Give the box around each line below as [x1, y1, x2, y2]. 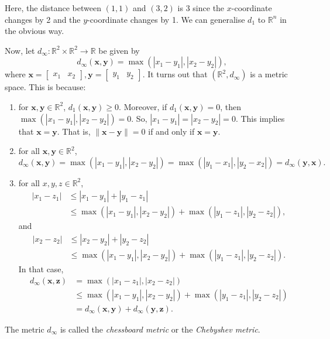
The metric [5, 323, 44, 335]
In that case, [18, 263, 64, 275]
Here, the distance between [5, 2, 101, 13]
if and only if [148, 125, 195, 137]
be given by [98, 44, 140, 56]
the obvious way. [5, 25, 64, 37]
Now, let [5, 44, 35, 56]
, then [220, 100, 242, 112]
